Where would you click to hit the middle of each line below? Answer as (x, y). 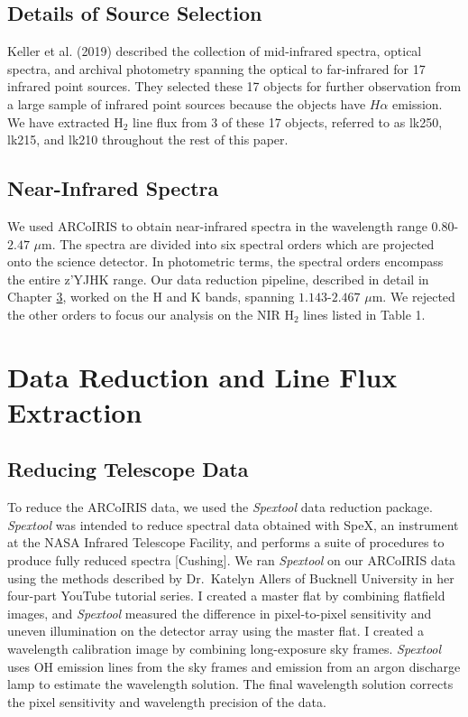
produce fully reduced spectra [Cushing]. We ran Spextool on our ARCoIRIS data (232, 560)
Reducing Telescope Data (128, 469)
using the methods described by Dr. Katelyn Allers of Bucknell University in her (231, 577)
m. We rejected (413, 297)
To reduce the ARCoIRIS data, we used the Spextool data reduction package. (220, 507)
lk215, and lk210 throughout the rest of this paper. (148, 140)
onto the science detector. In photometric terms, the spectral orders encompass (225, 261)
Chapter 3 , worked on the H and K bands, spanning (151, 297)
